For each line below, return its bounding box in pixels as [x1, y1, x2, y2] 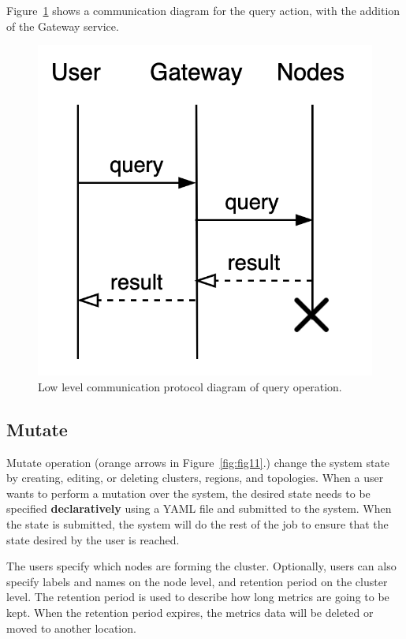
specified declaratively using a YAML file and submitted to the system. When [6, 500, 392, 517]
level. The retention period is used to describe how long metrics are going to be [6, 589, 389, 605]
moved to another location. [6, 619, 136, 636]
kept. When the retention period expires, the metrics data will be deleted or [6, 603, 374, 620]
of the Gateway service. [6, 17, 119, 34]
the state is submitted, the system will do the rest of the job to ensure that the [6, 515, 389, 532]
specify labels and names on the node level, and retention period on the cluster [6, 573, 388, 589]
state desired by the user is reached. [6, 531, 180, 547]
